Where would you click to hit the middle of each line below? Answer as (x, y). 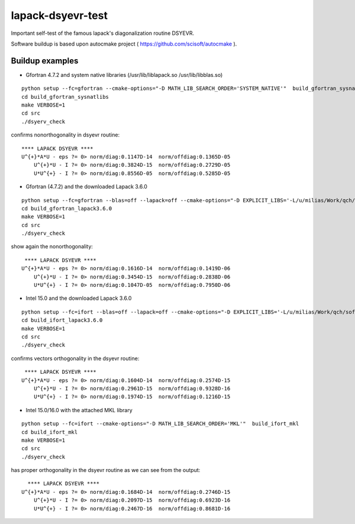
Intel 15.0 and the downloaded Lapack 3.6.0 (79, 298)
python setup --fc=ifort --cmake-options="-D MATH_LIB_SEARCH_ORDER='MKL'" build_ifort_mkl (160, 424)
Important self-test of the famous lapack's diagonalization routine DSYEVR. (103, 33)
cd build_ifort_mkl (50, 432)
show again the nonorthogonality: (52, 247)
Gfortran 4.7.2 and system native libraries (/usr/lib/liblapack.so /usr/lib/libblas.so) (124, 75)
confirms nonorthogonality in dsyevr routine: (65, 135)
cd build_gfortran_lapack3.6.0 (67, 208)
